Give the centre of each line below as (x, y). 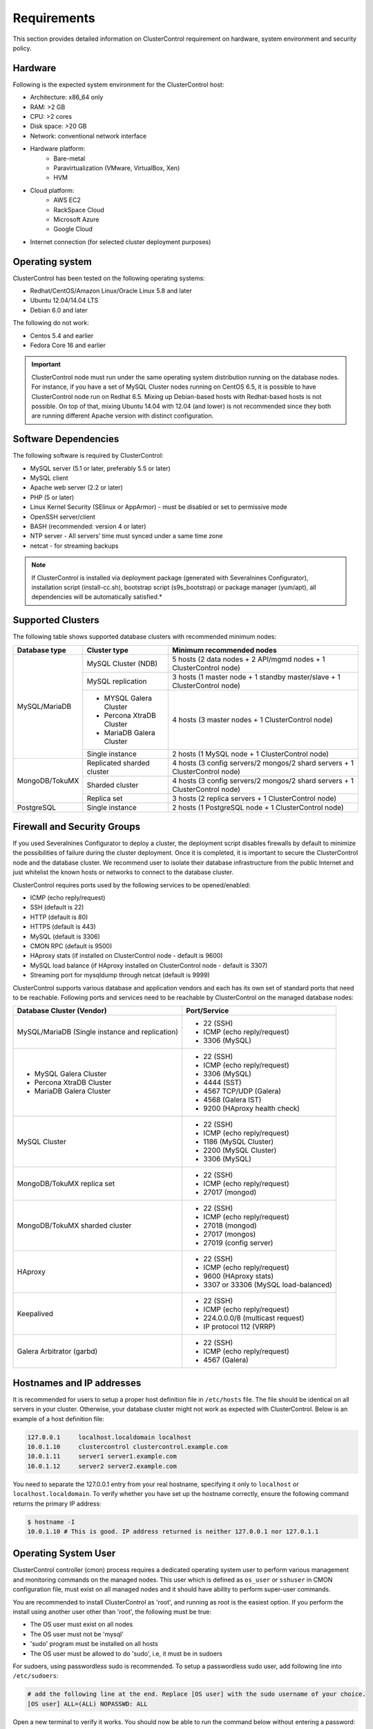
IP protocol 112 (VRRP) (239, 1326)
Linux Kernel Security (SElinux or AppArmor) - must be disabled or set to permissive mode (159, 507)
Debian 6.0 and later (59, 310)
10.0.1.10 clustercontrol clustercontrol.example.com (127, 1447)
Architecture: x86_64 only (67, 98)
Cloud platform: (52, 190)
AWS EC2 (67, 200)
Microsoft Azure (76, 219)
